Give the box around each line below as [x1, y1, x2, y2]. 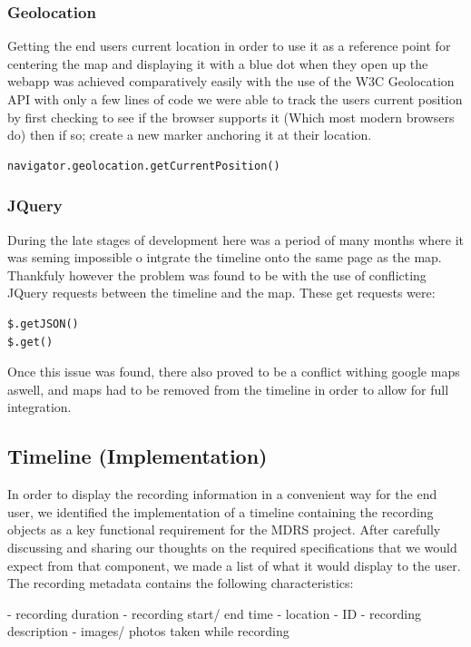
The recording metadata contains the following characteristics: [7, 573, 354, 593]
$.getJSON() [7, 317, 79, 330]
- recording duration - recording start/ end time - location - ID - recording [7, 603, 421, 622]
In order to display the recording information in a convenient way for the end [7, 485, 437, 504]
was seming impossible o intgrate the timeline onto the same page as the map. [7, 248, 442, 267]
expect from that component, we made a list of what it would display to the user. [7, 555, 461, 574]
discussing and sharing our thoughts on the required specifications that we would [7, 537, 457, 556]
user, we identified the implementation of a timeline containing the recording [7, 502, 434, 521]
